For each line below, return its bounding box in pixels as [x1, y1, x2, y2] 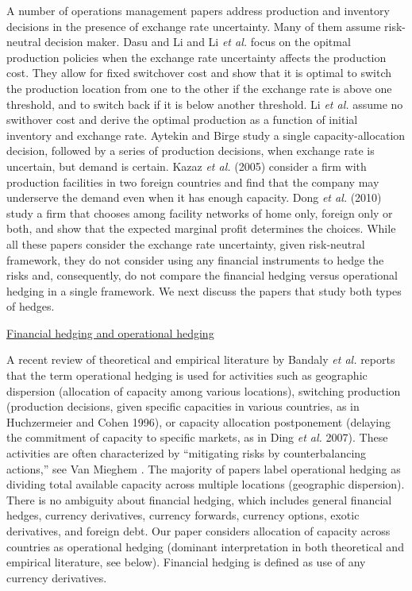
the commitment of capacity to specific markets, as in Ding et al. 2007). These [6, 429, 388, 446]
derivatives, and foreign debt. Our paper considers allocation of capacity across [6, 523, 391, 539]
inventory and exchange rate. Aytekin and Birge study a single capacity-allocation [6, 126, 406, 143]
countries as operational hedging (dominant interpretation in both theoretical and [6, 538, 404, 554]
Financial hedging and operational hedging [6, 324, 214, 341]
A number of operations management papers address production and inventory [6, 2, 390, 18]
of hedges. [6, 298, 55, 315]
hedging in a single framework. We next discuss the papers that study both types [6, 282, 402, 299]
